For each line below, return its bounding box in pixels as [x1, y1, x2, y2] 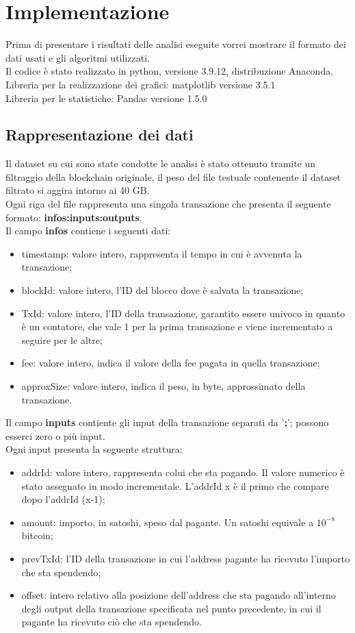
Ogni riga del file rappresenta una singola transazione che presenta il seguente [5, 197, 331, 211]
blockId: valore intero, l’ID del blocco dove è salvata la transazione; [21, 283, 304, 297]
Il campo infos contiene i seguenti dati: [5, 223, 171, 238]
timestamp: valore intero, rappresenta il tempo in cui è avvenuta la [21, 246, 302, 260]
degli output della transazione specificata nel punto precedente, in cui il [21, 601, 321, 615]
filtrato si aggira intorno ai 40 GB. [5, 183, 150, 197]
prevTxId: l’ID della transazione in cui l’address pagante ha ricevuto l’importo [21, 551, 350, 565]
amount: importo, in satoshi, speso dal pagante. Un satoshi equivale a [21, 514, 314, 529]
